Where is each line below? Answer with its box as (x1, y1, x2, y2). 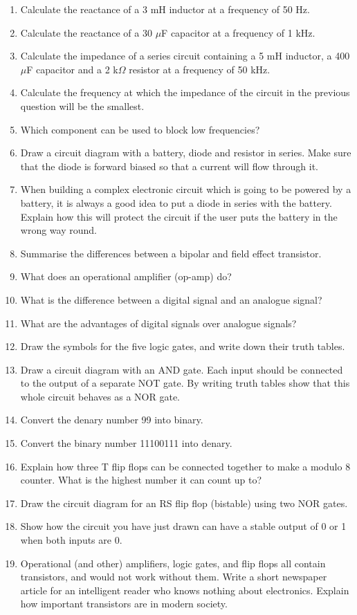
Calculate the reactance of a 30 (20, 25, 152, 39)
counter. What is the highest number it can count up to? (20, 472, 262, 487)
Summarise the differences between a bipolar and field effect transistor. (20, 246, 322, 260)
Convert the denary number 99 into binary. (20, 412, 203, 427)
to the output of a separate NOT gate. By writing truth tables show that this (20, 376, 350, 390)
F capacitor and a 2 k (26, 62, 118, 76)
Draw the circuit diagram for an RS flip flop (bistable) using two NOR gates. (20, 495, 348, 510)
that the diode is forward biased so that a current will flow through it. (20, 158, 318, 173)
